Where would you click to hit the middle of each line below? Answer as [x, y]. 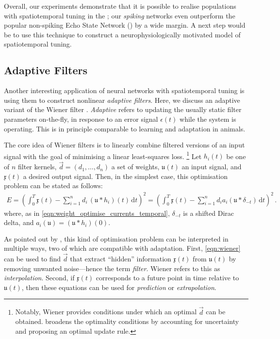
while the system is [208, 119]
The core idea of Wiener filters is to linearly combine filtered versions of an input [124, 145]
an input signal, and [212, 167]
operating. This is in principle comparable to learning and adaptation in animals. [125, 128]
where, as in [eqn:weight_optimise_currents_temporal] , [87, 213]
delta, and [19, 222]
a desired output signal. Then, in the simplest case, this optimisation [125, 176]
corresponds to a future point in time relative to [167, 278]
